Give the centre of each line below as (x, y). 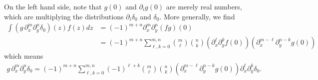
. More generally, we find (197, 16)
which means (24, 56)
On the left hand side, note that (53, 6)
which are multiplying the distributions (64, 16)
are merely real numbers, (204, 6)
